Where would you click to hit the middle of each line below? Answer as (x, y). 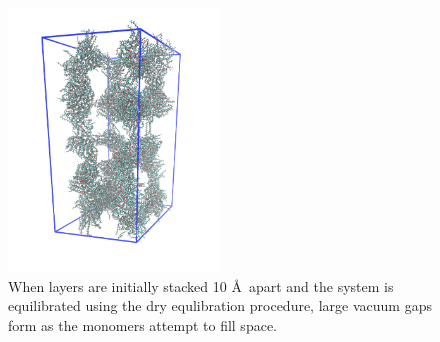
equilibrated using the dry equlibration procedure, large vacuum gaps (220, 305)
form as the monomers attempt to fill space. (142, 325)
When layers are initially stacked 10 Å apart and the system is (201, 285)
